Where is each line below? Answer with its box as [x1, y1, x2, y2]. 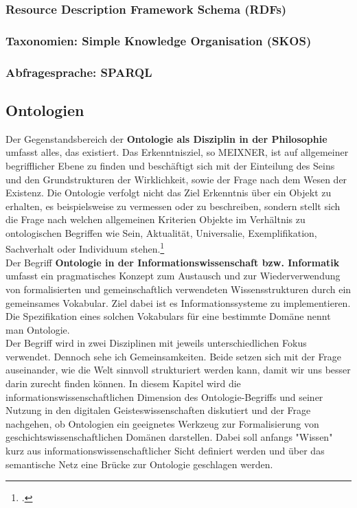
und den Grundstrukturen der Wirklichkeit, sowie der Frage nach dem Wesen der [5, 172, 347, 186]
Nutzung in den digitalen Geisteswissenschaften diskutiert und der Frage [5, 403, 311, 417]
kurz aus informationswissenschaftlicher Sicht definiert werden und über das [5, 443, 325, 458]
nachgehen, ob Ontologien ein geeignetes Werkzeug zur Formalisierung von [5, 416, 319, 430]
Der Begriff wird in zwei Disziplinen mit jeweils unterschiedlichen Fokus [5, 336, 307, 350]
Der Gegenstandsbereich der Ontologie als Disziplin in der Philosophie [5, 131, 327, 146]
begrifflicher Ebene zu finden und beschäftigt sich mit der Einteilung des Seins [5, 158, 335, 172]
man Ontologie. [5, 322, 70, 336]
